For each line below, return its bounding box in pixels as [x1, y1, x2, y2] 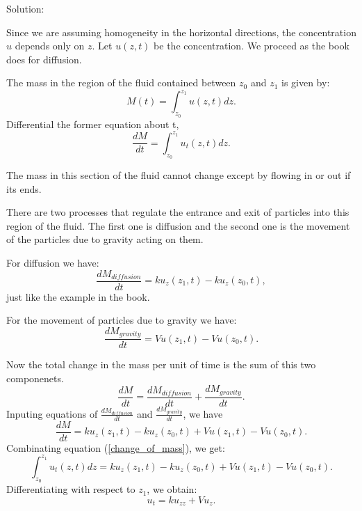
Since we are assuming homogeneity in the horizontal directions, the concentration [6, 24, 356, 39]
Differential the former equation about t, [6, 116, 179, 131]
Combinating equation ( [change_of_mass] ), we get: [6, 440, 225, 455]
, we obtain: [147, 482, 197, 496]
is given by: [281, 75, 330, 90]
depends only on [15, 38, 85, 53]
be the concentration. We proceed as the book [154, 38, 349, 53]
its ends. [6, 181, 42, 196]
